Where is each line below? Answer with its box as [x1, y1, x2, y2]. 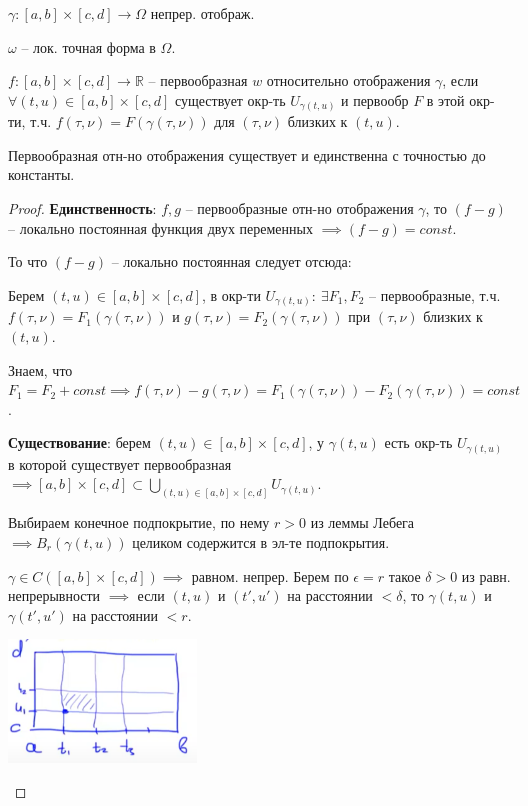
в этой [426, 89, 465, 110]
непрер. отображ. [150, 3, 255, 23]
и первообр [341, 89, 409, 110]
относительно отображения [266, 70, 431, 91]
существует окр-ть [174, 89, 286, 110]
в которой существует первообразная [8, 453, 232, 474]
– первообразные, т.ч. [369, 284, 501, 305]
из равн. [461, 565, 511, 586]
